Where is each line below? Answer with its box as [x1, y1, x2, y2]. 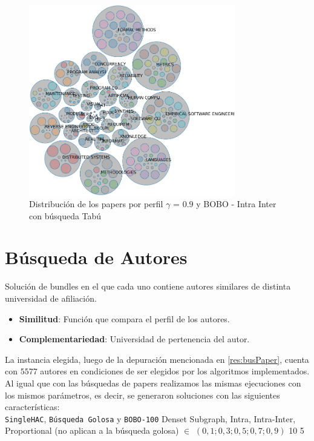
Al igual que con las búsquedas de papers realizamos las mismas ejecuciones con [5, 376, 301, 389]
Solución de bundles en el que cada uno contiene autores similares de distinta [5, 280, 291, 293]
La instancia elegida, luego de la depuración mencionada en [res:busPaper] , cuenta [5, 353, 309, 365]
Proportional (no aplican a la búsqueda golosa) [5, 424, 179, 437]
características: [5, 400, 60, 413]
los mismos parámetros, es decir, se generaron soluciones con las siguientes [5, 388, 280, 401]
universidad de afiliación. [5, 292, 97, 304]
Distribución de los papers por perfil [29, 197, 163, 210]
